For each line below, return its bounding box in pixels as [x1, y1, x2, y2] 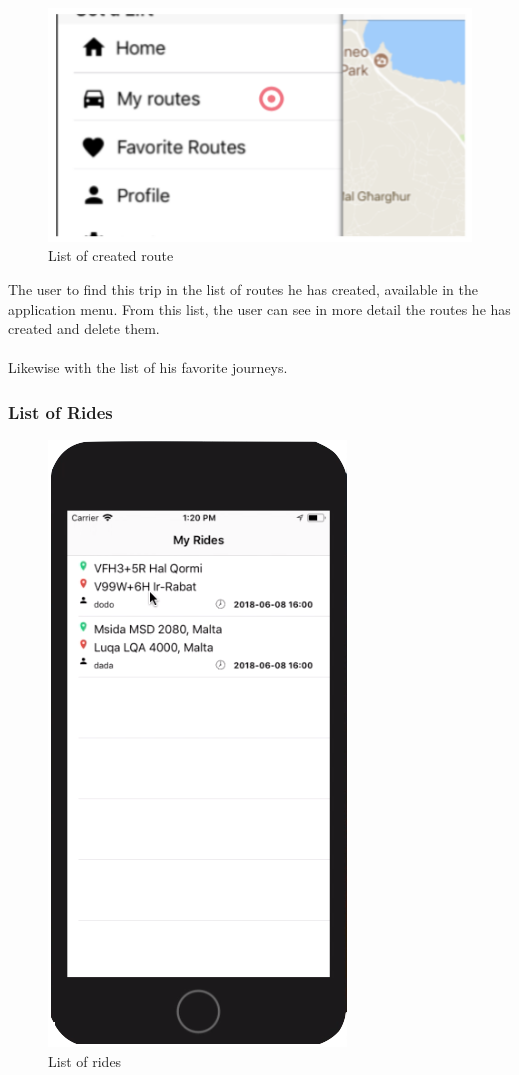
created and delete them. [8, 318, 160, 339]
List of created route [48, 245, 174, 266]
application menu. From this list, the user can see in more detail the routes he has [8, 298, 511, 319]
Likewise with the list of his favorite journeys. [8, 357, 288, 378]
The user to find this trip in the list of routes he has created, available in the [8, 279, 478, 300]
